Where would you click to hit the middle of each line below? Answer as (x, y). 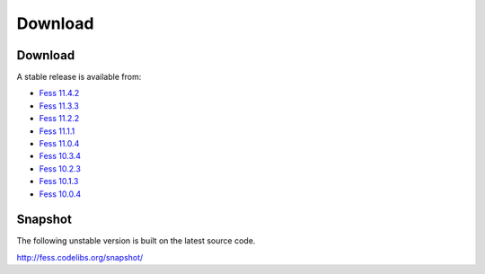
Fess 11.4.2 (59, 93)
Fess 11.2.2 (59, 119)
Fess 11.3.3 (59, 106)
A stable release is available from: (79, 77)
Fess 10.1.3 (59, 181)
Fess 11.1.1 (57, 131)
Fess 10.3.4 (60, 156)
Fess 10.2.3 (60, 168)
